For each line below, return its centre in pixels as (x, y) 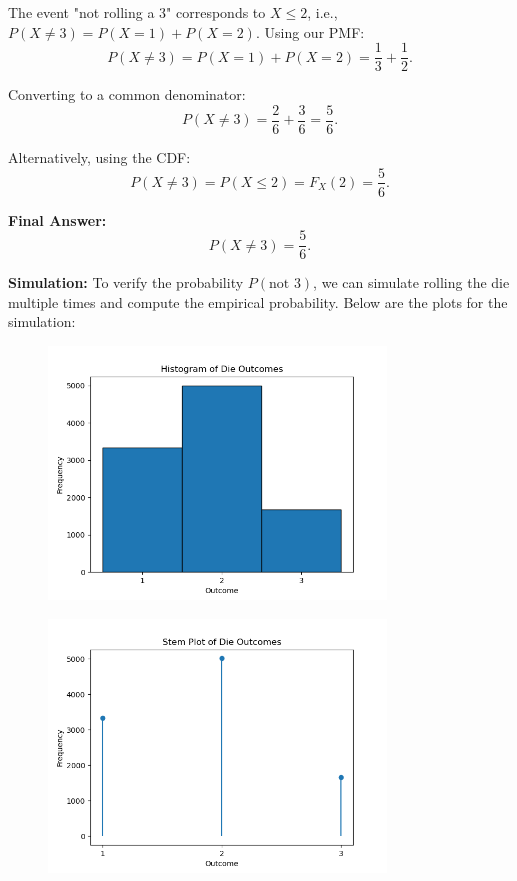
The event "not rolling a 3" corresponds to (137, 12)
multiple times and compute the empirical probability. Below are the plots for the (258, 301)
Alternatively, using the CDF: (99, 156)
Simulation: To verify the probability (126, 282)
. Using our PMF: (310, 31)
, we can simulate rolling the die (411, 282)
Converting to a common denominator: (127, 94)
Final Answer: (57, 219)
